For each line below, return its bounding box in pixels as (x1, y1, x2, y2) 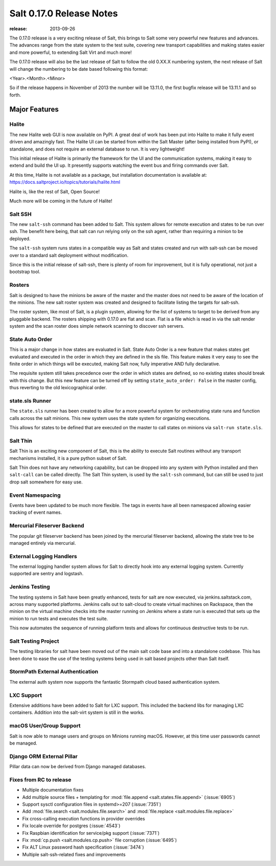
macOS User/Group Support (9, 722, 81, 729)
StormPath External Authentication (9, 668, 99, 675)
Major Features (9, 105, 59, 114)
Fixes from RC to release (9, 776, 72, 783)
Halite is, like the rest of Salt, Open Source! (9, 188, 100, 195)
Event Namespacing (9, 492, 61, 499)
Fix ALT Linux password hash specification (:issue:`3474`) (22, 844, 144, 850)
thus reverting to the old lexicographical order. (9, 385, 107, 391)
